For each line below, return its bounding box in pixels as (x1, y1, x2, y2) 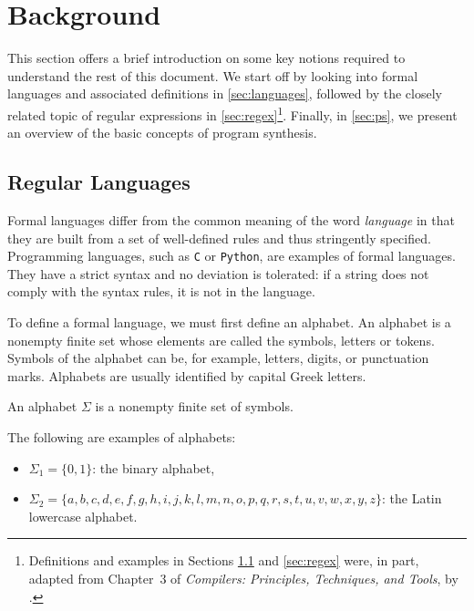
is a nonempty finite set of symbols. (95, 397, 294, 416)
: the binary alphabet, (92, 458, 215, 477)
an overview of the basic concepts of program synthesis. (7, 123, 317, 142)
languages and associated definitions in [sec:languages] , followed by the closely (7, 84, 442, 103)
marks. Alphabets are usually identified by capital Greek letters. (7, 366, 366, 385)
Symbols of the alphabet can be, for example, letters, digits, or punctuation (7, 348, 429, 368)
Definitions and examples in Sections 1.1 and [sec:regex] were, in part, (28, 551, 419, 570)
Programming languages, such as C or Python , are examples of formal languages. (7, 246, 456, 265)
